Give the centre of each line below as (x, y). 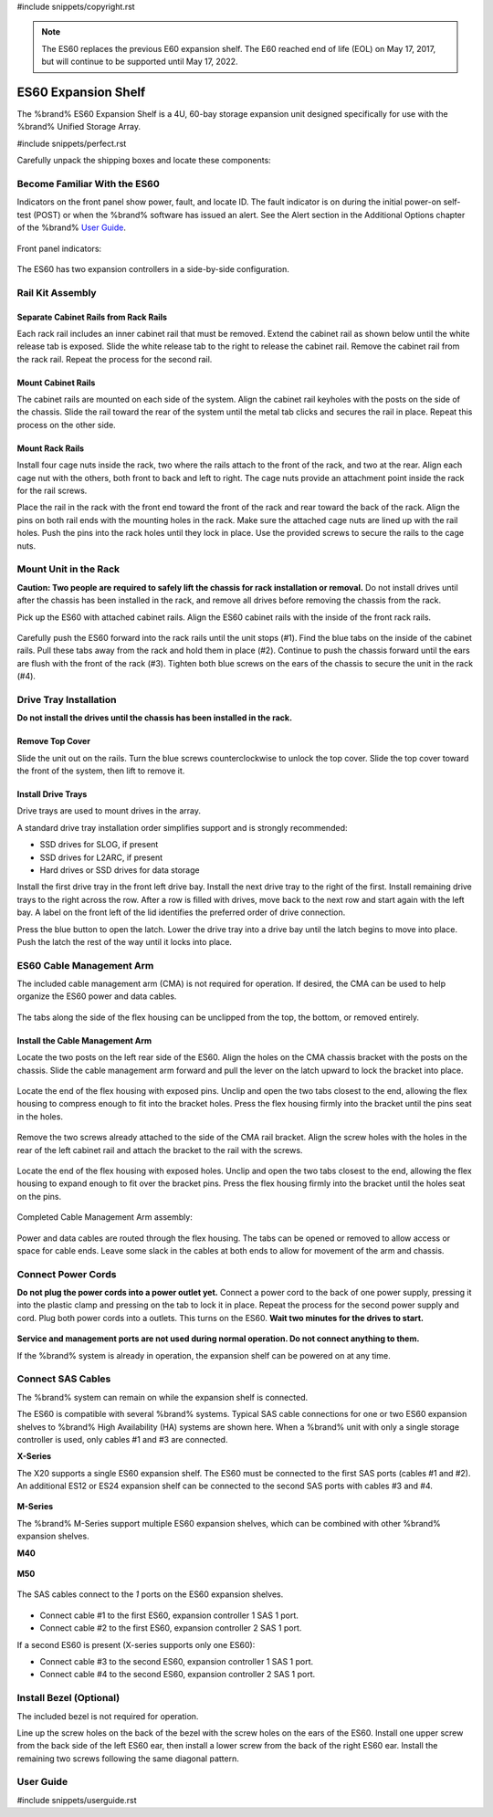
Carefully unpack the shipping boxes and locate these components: (144, 161)
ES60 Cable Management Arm (85, 965)
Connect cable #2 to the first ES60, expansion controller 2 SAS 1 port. (171, 1628)
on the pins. (39, 1196)
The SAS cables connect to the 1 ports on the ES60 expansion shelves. (150, 1594)
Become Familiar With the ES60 (88, 184)
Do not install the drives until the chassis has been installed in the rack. (154, 718)
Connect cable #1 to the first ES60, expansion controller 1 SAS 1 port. (169, 1615)
